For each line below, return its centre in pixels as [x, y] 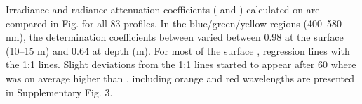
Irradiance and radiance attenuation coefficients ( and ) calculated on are [163, 9]
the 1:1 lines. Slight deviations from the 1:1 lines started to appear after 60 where [181, 64]
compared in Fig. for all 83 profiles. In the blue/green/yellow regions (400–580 [174, 23]
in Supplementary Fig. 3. [59, 92]
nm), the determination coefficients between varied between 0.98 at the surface [175, 37]
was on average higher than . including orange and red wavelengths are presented [180, 78]
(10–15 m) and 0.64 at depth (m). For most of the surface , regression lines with [178, 50]
